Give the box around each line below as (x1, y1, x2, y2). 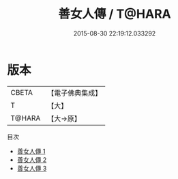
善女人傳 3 (16, 164, 47, 172)
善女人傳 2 (16, 155, 47, 164)
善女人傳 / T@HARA (57, 6, 172, 22)
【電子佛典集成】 (47, 88, 102, 98)
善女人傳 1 (16, 147, 46, 155)
